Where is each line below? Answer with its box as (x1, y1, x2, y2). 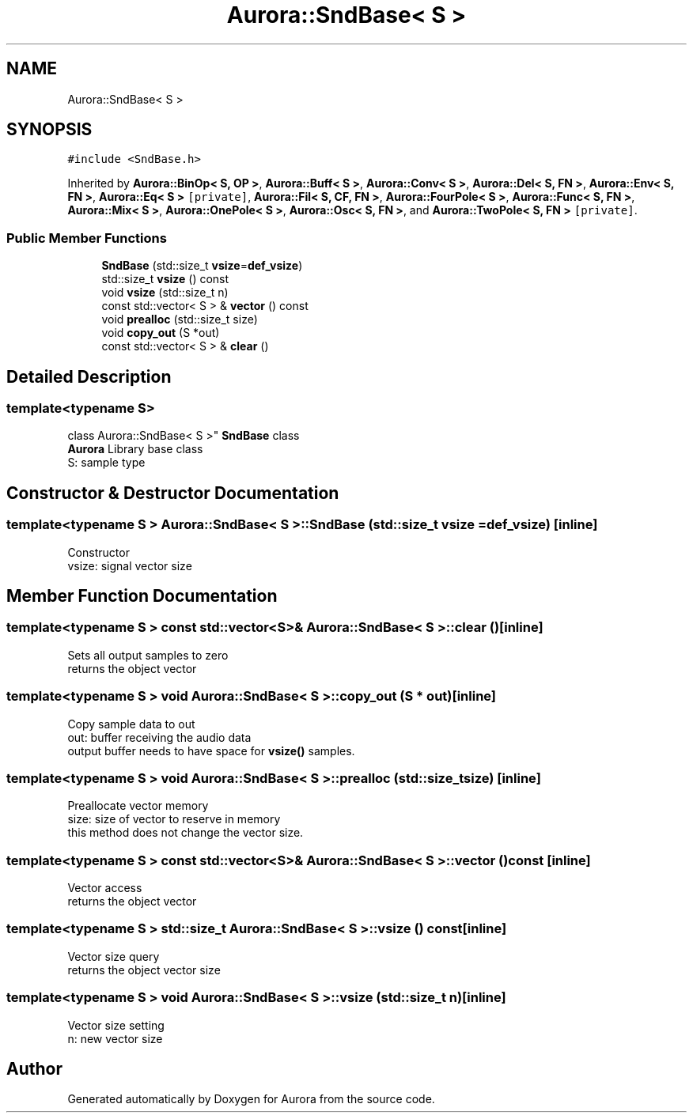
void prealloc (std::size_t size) (101, 312, 258, 327)
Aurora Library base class (67, 442, 203, 456)
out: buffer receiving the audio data (67, 730, 252, 744)
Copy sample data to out (67, 716, 195, 731)
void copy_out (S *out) (101, 326, 220, 340)
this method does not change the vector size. (67, 826, 304, 840)
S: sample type (67, 456, 146, 470)
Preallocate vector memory (67, 799, 209, 813)
